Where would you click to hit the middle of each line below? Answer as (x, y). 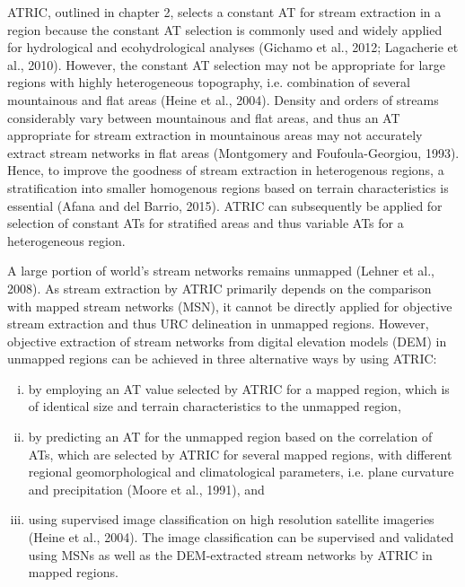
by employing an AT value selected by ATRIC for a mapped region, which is (239, 388)
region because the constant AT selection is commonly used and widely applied (225, 29)
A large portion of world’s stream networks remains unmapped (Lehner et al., (221, 271)
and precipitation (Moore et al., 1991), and (146, 489)
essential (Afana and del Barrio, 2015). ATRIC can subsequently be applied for (225, 205)
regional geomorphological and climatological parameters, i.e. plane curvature (241, 472)
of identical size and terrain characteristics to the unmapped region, (215, 406)
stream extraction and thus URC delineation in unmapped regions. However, (218, 324)
